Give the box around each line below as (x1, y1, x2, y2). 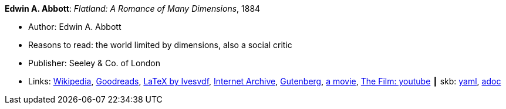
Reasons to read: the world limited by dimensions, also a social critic (28, 40, 292, 50)
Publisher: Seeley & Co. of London (28, 58, 160, 68)
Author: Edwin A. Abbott (28, 22, 122, 32)
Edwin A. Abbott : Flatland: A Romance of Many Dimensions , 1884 (5, 4, 261, 13)
